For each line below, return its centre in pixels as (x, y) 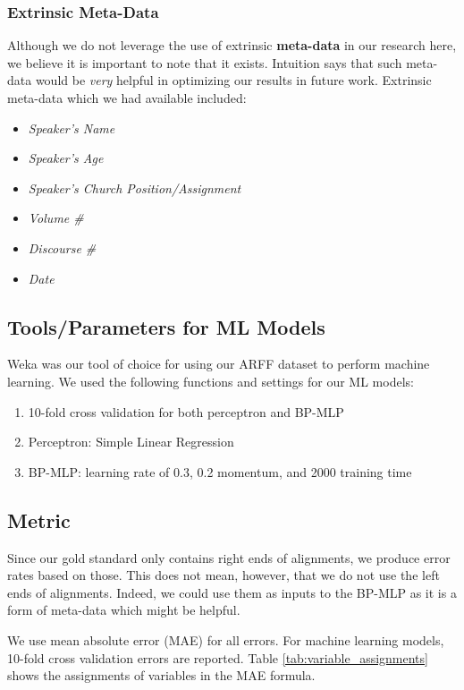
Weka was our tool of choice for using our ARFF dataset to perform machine (219, 364)
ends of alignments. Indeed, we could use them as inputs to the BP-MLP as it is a (232, 592)
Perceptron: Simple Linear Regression (131, 442)
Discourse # (62, 247)
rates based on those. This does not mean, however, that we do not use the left (224, 575)
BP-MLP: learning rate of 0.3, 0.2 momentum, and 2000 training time (220, 471)
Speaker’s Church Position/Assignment (135, 187)
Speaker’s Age (66, 158)
